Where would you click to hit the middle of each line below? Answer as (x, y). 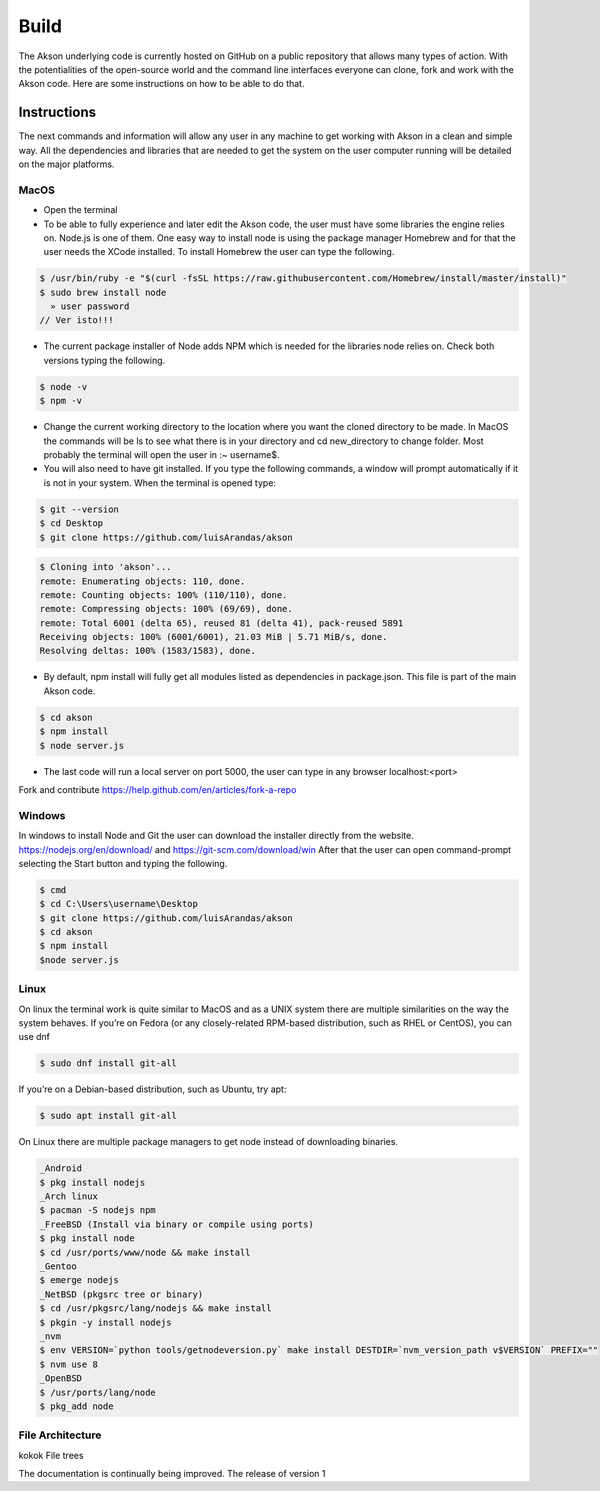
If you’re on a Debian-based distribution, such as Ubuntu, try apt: (152, 1089)
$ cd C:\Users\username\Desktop (119, 904)
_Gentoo (58, 1266)
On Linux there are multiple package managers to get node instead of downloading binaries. (208, 1142)
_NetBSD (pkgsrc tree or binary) (121, 1294)
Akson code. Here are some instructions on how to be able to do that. (161, 84)
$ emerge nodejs (79, 1280)
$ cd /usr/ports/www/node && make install (145, 1252)
